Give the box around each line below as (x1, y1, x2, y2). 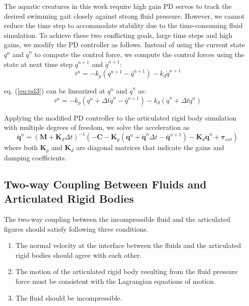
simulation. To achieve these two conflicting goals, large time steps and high (4, 30, 233, 40)
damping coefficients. (4, 152, 67, 162)
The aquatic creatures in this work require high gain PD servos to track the (4, 1, 232, 11)
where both (4, 142, 38, 153)
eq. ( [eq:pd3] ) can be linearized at (4, 86, 106, 96)
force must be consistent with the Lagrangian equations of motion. (15, 276, 216, 286)
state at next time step (4, 59, 73, 69)
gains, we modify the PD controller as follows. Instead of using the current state (4, 39, 245, 50)
